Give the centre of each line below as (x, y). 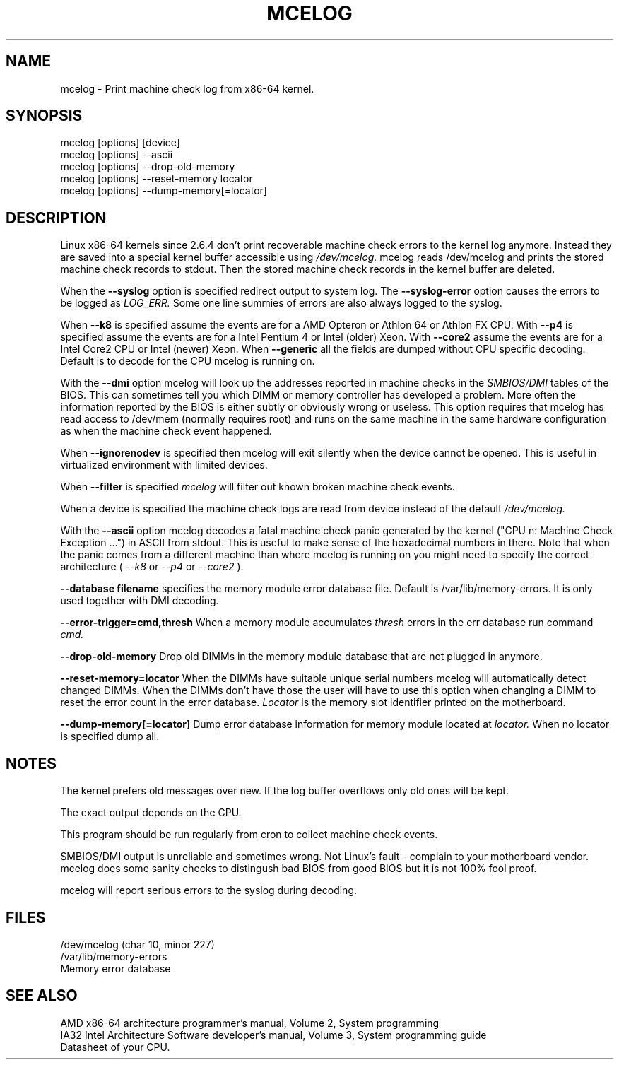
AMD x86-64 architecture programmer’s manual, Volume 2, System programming (250, 1023)
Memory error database (116, 968)
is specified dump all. (110, 736)
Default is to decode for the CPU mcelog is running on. (188, 361)
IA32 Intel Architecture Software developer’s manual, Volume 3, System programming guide (273, 1035)
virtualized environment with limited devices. (164, 465)
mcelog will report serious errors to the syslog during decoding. (209, 890)
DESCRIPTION (56, 218)
